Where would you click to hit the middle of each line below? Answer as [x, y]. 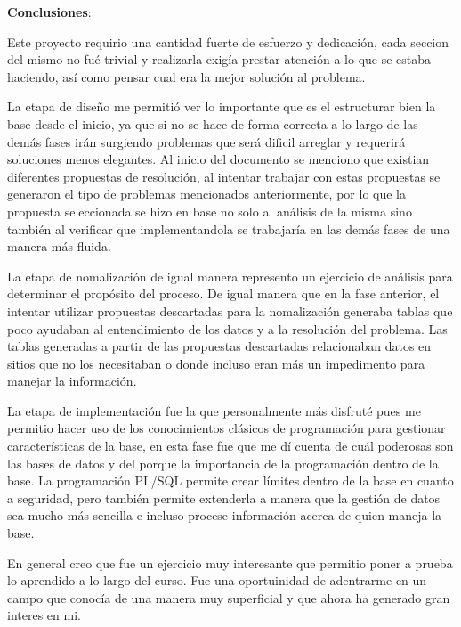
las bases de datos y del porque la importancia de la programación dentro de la [223, 463]
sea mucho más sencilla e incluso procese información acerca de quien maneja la [225, 515]
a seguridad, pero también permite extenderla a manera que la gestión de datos [224, 497]
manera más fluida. [59, 246]
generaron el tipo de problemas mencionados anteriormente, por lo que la [206, 194]
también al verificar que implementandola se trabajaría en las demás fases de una [229, 228]
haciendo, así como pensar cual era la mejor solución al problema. [186, 76]
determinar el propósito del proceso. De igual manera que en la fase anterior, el [223, 293]
